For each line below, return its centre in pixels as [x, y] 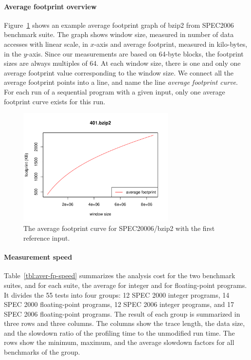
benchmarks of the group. [42, 352]
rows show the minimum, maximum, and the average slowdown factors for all [119, 342]
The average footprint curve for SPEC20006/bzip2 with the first [119, 228]
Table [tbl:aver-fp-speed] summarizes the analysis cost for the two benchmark [120, 275]
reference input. [47, 237]
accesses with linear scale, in [46, 44]
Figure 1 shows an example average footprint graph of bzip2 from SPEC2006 [119, 25]
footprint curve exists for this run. [55, 101]
